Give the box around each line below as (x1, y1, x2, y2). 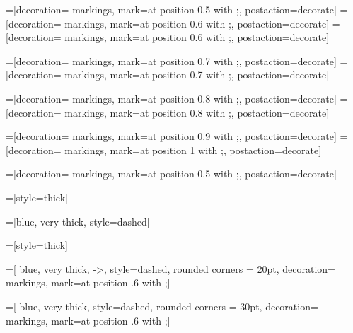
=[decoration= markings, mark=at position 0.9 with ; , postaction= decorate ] (6, 129, 337, 144)
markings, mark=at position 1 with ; (64, 142, 224, 157)
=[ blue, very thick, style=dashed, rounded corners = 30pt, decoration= (6, 298, 318, 313)
